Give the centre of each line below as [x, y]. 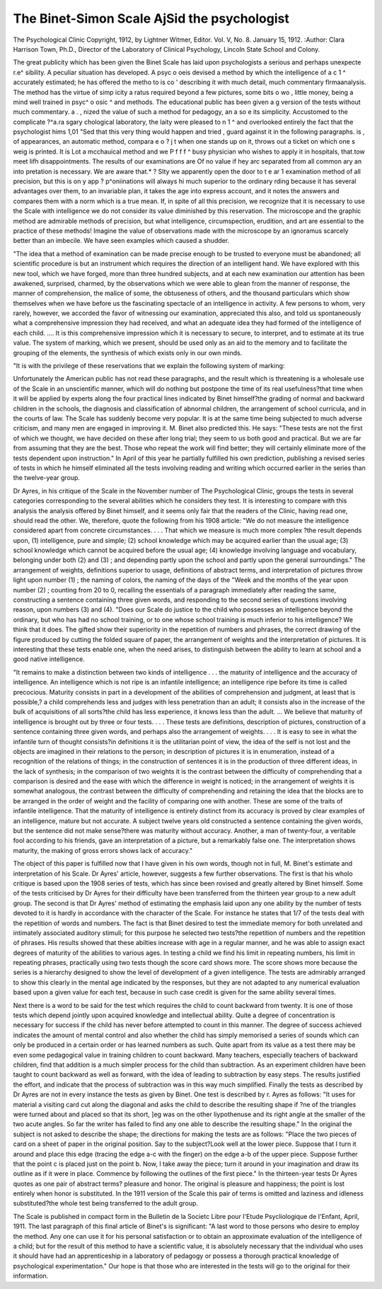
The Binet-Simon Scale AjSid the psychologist [151, 18]
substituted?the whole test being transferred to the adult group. [105, 1203]
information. [31, 1276]
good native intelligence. [49, 659]
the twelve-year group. [47, 478]
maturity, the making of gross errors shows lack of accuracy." [103, 850]
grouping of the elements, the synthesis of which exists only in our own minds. [128, 353]
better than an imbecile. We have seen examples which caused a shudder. [121, 241]
